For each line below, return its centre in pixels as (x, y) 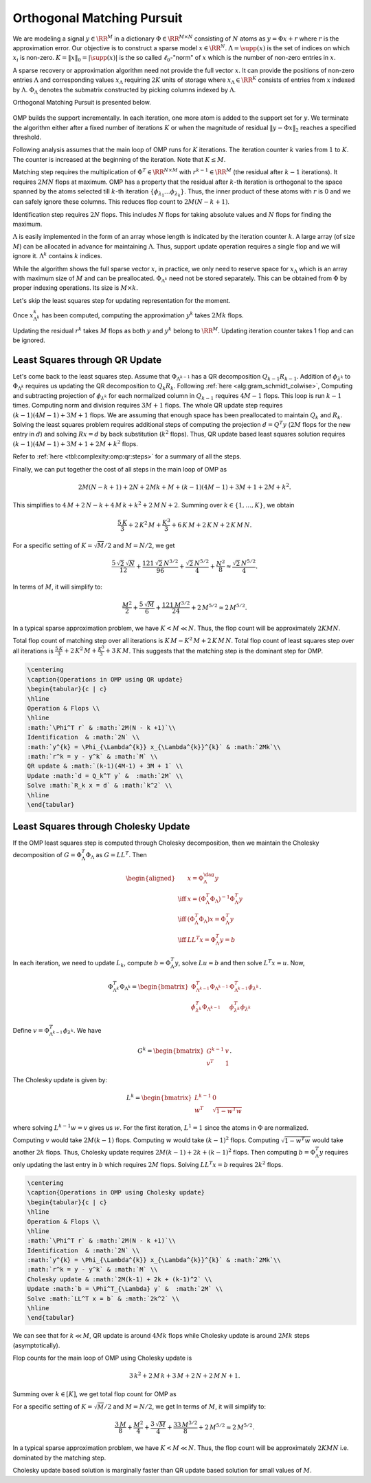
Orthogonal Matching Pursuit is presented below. (82, 102)
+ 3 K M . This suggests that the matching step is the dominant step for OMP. (214, 651)
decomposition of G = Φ (47, 854)
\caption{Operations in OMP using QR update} (105, 679)
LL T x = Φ (202, 939)
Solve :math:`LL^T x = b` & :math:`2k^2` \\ (103, 1298)
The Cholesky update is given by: (60, 1080)
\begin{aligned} (151, 879)
